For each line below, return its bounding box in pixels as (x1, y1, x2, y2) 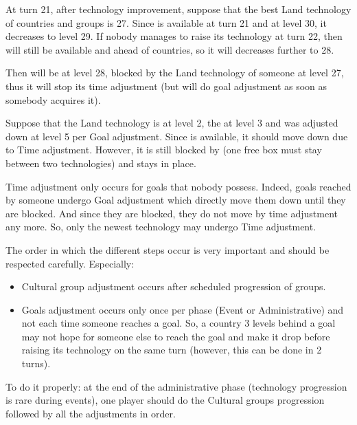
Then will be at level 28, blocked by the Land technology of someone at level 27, (5, 65, 344, 80)
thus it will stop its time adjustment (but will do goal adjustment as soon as (5, 78, 327, 93)
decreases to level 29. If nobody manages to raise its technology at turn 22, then (5, 29, 343, 43)
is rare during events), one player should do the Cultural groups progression (5, 393, 325, 407)
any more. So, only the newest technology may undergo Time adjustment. (5, 219, 316, 234)
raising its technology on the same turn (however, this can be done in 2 (21, 342, 322, 357)
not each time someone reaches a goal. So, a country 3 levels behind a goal (21, 316, 336, 330)
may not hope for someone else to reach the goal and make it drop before (21, 329, 330, 343)
